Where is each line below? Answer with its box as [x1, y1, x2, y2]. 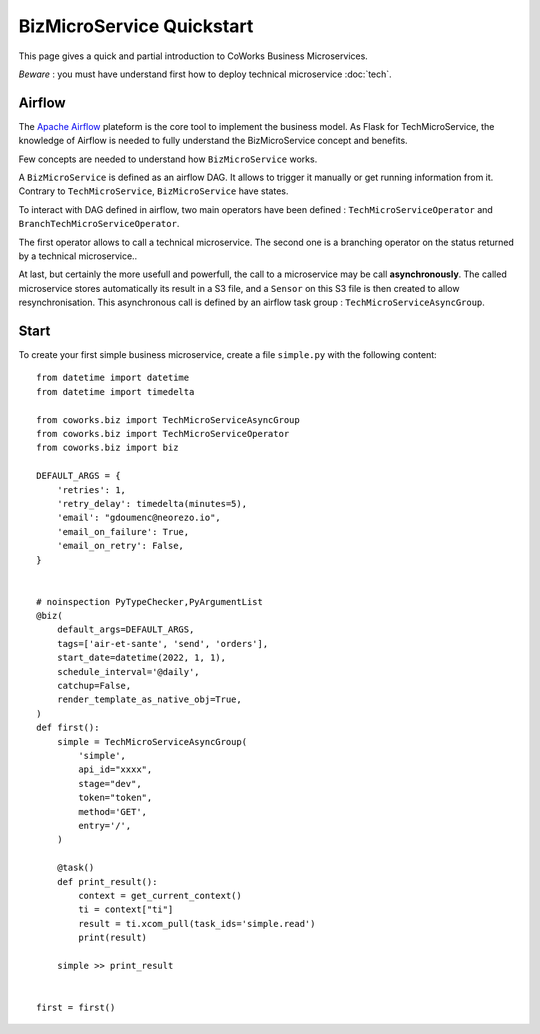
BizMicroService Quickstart [18, 15, 254, 37]
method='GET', [78, 806, 148, 817]
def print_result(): [56, 876, 158, 887]
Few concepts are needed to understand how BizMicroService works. [18, 153, 318, 165]
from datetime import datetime [36, 372, 190, 384]
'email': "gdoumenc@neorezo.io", [56, 512, 222, 524]
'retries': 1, [56, 484, 127, 495]
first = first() [36, 1002, 116, 1014]
